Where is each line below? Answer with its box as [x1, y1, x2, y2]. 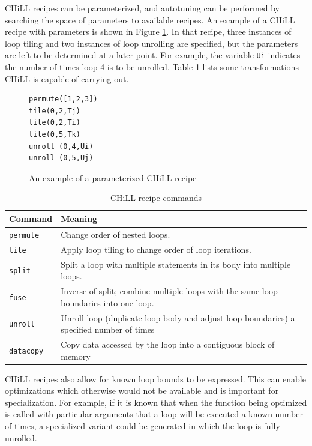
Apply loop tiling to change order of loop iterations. [61, 243, 251, 255]
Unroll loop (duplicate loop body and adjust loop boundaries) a [61, 311, 295, 324]
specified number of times [61, 323, 155, 336]
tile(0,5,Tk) [29, 130, 80, 139]
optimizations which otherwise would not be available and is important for [5, 384, 279, 397]
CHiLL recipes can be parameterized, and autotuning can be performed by [5, 2, 280, 14]
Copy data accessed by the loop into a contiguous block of [61, 337, 275, 350]
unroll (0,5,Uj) [29, 154, 94, 163]
